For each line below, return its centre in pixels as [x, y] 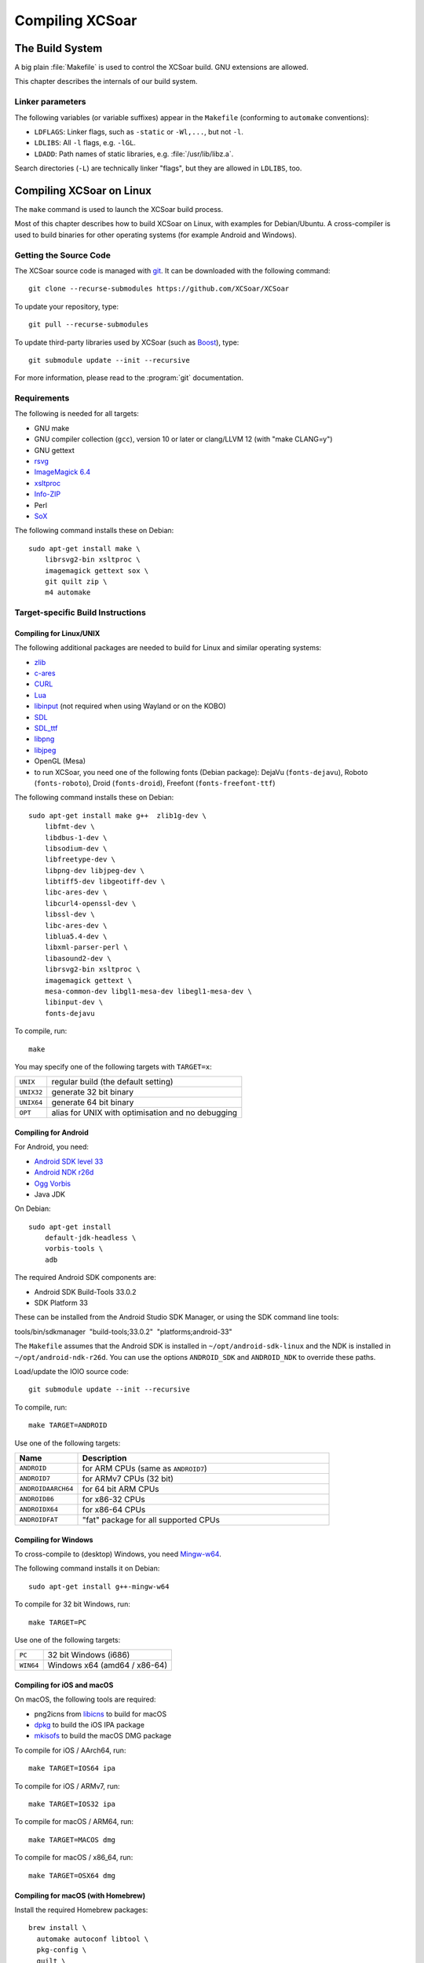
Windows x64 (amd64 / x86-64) [108, 1665]
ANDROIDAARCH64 [46, 1489]
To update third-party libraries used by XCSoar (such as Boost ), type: [127, 342]
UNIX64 [31, 1102]
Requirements [42, 398]
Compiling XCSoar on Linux [83, 190]
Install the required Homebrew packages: [81, 1910]
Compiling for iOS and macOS [64, 1685]
